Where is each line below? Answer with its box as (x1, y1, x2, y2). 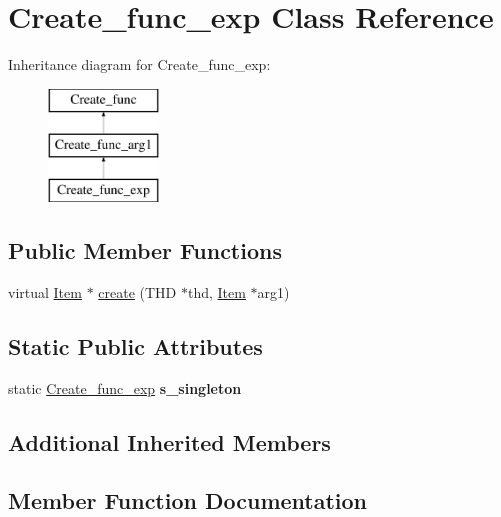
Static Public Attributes (8, 330, 263, 361)
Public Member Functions (8, 235, 282, 266)
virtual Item (8, 281, 82, 302)
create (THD (98, 281, 177, 302)
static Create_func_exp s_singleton (8, 377, 242, 398)
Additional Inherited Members (8, 426, 331, 457)
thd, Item (187, 281, 246, 302)
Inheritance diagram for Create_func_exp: (8, 54, 271, 75)
